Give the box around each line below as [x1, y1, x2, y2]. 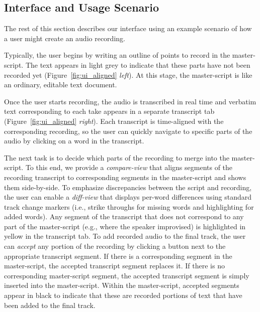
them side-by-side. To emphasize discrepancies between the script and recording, [4, 182, 252, 192]
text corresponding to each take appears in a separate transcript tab [4, 106, 215, 116]
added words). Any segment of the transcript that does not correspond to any [4, 211, 244, 222]
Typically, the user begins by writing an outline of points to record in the [4, 50, 230, 60]
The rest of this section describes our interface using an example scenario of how [4, 23, 252, 34]
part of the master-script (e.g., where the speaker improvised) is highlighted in [4, 221, 246, 231]
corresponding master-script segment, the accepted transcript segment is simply [4, 270, 249, 280]
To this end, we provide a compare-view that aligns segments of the [25, 162, 233, 173]
